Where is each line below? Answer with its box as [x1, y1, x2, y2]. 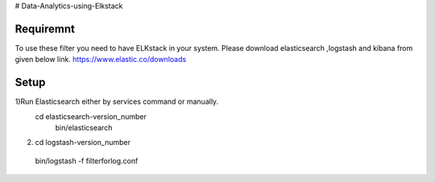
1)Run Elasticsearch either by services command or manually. [14, 97, 219, 106]
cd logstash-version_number [35, 138, 131, 147]
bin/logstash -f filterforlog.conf [35, 155, 139, 165]
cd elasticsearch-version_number [35, 111, 147, 121]
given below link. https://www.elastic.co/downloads [14, 55, 187, 64]
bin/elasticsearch [55, 122, 113, 132]
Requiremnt [14, 22, 76, 35]
